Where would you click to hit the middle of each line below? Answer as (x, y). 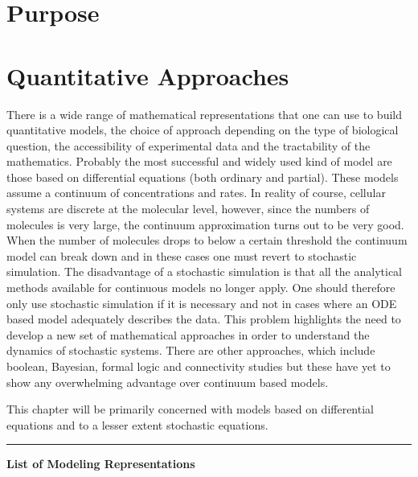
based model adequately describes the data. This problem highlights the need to (204, 319)
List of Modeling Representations (101, 464)
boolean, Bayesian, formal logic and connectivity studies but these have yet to (199, 366)
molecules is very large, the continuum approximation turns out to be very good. (205, 224)
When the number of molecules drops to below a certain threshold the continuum (207, 240)
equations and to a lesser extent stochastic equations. (137, 424)
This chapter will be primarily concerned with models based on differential (190, 409)
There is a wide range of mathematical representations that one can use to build (204, 114)
